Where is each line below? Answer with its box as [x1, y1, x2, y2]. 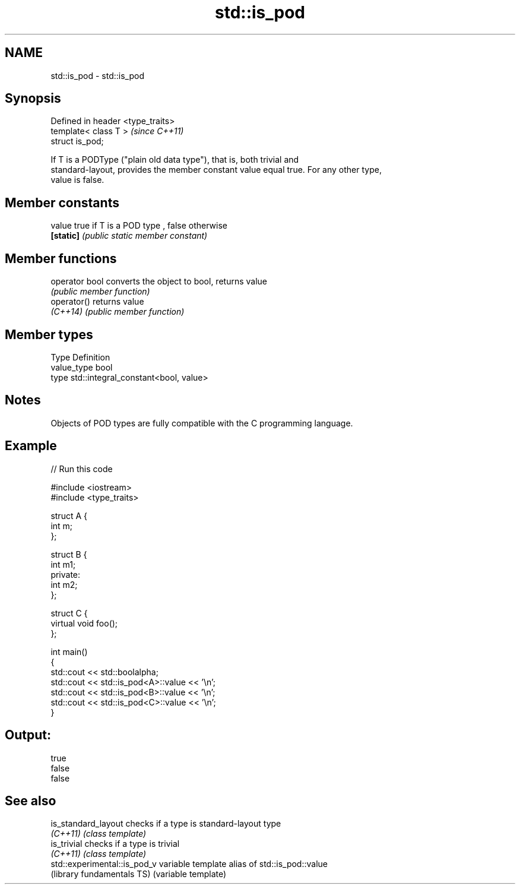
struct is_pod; [50, 136, 104, 147]
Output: [5, 727, 51, 743]
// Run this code [50, 463, 113, 474]
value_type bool [50, 362, 113, 372]
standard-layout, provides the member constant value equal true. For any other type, [50, 164, 382, 175]
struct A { [50, 510, 87, 521]
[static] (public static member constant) [50, 230, 208, 241]
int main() [50, 646, 88, 657]
